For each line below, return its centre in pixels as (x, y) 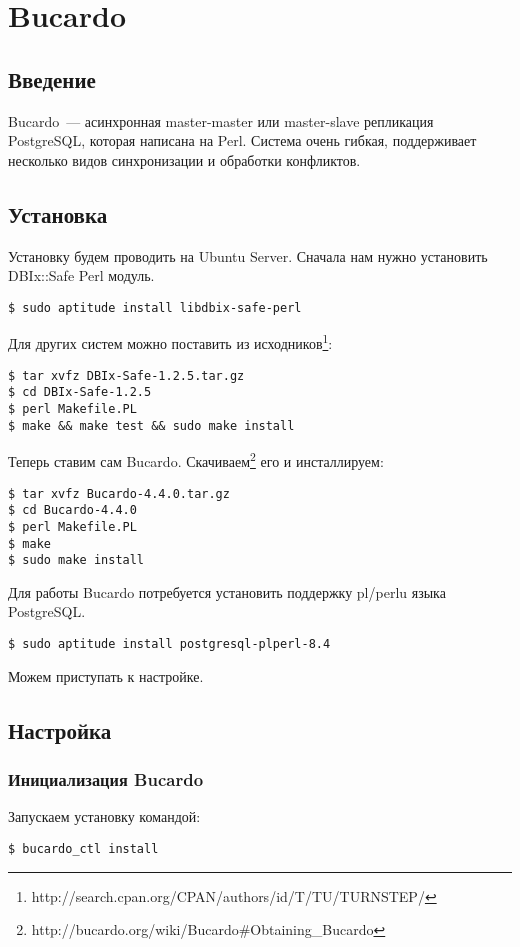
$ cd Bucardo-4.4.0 (72, 510)
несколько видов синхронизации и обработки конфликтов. (184, 159)
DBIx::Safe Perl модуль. (81, 275)
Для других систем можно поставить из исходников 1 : (170, 342)
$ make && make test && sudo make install (151, 425)
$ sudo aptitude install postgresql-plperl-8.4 (169, 644)
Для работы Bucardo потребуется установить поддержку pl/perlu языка (227, 591)
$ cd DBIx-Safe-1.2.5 (80, 392)
